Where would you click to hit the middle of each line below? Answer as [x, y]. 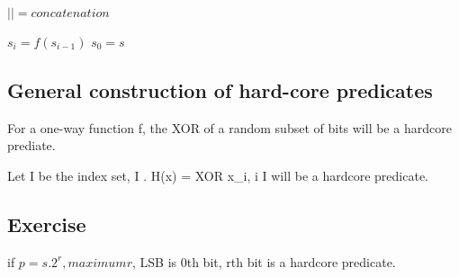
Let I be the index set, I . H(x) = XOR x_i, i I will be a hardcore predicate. [218, 175]
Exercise [47, 223]
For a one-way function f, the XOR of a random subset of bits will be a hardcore [229, 127]
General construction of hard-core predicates [220, 89]
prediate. [31, 145]
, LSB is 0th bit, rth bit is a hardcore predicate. [264, 261]
